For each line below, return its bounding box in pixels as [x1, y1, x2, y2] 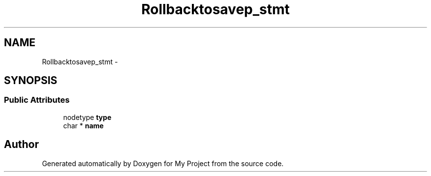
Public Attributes [4, 95, 70, 105]
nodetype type [63, 113, 112, 121]
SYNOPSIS [4, 74, 58, 87]
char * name [63, 121, 104, 130]
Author [4, 138, 39, 151]
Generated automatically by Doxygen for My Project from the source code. [42, 159, 284, 168]
